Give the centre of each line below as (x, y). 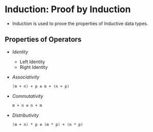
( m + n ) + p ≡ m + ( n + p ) (41, 86)
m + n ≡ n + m (27, 105)
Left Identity (32, 62)
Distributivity (25, 115)
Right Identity (34, 67)
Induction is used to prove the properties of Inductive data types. (80, 23)
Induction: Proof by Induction (68, 9)
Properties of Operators (43, 39)
